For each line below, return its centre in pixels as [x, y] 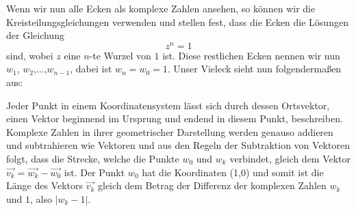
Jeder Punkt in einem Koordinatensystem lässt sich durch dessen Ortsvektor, [168, 105]
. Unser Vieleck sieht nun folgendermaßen [254, 69]
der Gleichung [35, 35]
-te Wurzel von [120, 55]
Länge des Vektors [44, 185]
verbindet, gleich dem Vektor [290, 159]
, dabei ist [91, 69]
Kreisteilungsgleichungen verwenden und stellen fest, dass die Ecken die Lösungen [177, 22]
